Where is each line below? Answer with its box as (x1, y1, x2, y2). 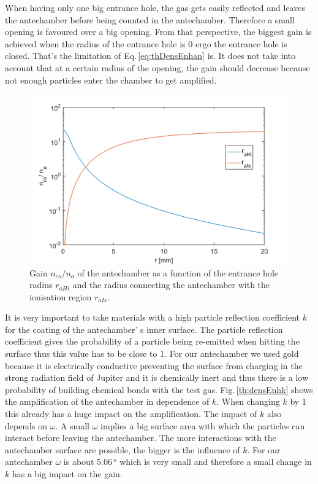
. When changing (216, 395, 280, 408)
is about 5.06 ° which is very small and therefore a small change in (63, 455, 312, 468)
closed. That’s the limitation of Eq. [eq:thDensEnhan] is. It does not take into (5, 49, 296, 62)
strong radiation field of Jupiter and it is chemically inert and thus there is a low (5, 371, 308, 384)
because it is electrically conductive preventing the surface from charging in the (5, 359, 303, 372)
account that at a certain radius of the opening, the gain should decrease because (5, 61, 310, 74)
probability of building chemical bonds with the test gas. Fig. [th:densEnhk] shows (5, 383, 313, 396)
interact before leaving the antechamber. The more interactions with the (5, 431, 276, 444)
